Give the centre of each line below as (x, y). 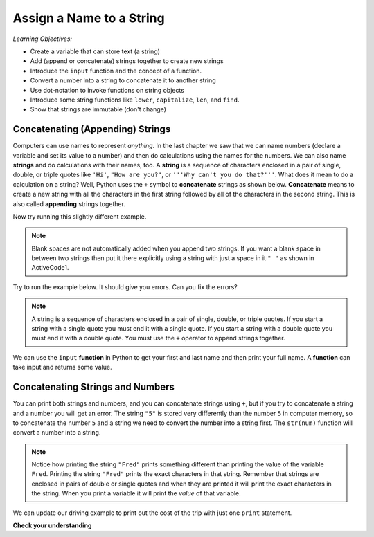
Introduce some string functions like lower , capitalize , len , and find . (135, 100)
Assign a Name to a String (89, 18)
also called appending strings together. (69, 203)
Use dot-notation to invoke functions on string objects (107, 90)
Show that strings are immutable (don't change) (98, 109)
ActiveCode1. (50, 268)
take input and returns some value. (62, 367)
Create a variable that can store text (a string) (95, 51)
